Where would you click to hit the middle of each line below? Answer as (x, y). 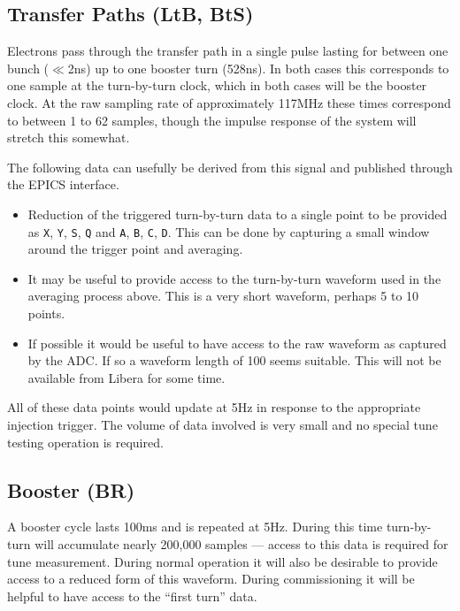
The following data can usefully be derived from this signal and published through (230, 167)
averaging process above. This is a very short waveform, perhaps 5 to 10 (223, 296)
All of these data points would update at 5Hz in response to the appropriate (214, 407)
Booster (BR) (71, 489)
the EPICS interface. (63, 184)
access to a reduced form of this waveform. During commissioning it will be (211, 579)
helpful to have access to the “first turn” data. (132, 596)
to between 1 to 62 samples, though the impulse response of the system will (212, 120)
